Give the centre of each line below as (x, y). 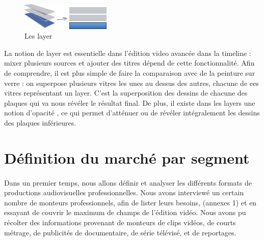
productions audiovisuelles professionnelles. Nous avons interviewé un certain (124, 192)
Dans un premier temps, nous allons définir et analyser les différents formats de (128, 182)
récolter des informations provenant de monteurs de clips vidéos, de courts (120, 222)
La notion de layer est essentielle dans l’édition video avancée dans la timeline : (128, 53)
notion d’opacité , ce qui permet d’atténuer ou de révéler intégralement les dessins (132, 113)
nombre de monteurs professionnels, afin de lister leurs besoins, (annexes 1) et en (130, 202)
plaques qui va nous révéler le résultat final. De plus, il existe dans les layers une (130, 102)
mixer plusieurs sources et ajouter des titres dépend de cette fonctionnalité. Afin (129, 63)
